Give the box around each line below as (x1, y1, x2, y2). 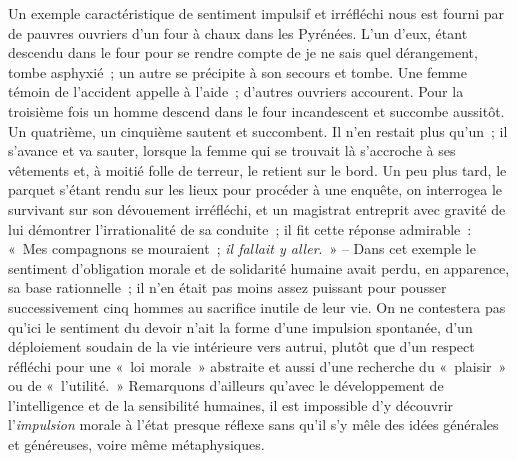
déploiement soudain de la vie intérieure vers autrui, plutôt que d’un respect (8, 336, 475, 357)
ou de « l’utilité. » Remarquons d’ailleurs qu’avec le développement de (8, 375, 444, 396)
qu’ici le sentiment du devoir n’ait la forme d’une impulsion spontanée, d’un (8, 316, 473, 337)
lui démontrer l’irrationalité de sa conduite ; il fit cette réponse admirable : (8, 218, 472, 239)
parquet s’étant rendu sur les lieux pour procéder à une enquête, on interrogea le (8, 179, 503, 200)
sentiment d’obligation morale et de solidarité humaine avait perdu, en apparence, (8, 257, 510, 278)
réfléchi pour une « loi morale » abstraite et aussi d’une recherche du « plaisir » (8, 355, 507, 376)
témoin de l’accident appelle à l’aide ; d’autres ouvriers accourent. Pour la (8, 81, 464, 102)
